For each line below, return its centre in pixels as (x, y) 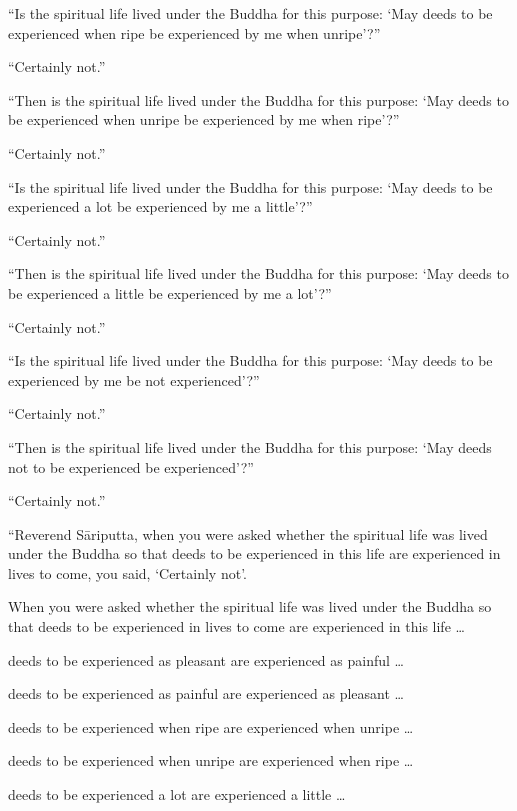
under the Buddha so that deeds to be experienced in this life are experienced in (254, 553)
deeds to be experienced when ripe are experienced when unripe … (211, 726)
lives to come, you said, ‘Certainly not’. (127, 572)
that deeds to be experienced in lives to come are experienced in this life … (236, 626)
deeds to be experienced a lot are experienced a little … (177, 794)
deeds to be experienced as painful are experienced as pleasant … (206, 693)
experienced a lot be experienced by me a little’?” (160, 206)
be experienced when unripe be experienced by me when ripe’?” (204, 119)
